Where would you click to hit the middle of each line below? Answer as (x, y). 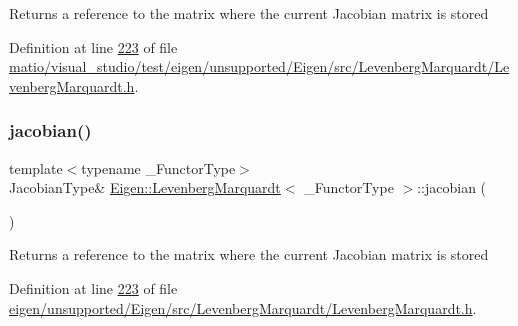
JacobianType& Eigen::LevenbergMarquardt (145, 187)
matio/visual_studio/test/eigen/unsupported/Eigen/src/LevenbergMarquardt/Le (259, 66)
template (36, 167)
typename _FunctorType (158, 167)
